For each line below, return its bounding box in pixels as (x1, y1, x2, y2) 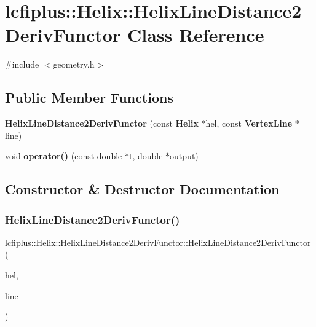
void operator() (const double (5, 149, 122, 162)
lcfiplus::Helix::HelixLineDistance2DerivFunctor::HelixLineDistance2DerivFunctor (5, 235, 311, 248)
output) (170, 149, 199, 162)
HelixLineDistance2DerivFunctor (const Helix (5, 117, 199, 130)
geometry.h (53, 58, 95, 71)
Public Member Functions (5, 88, 173, 107)
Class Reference (127, 22, 264, 47)
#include (5, 58, 39, 71)
